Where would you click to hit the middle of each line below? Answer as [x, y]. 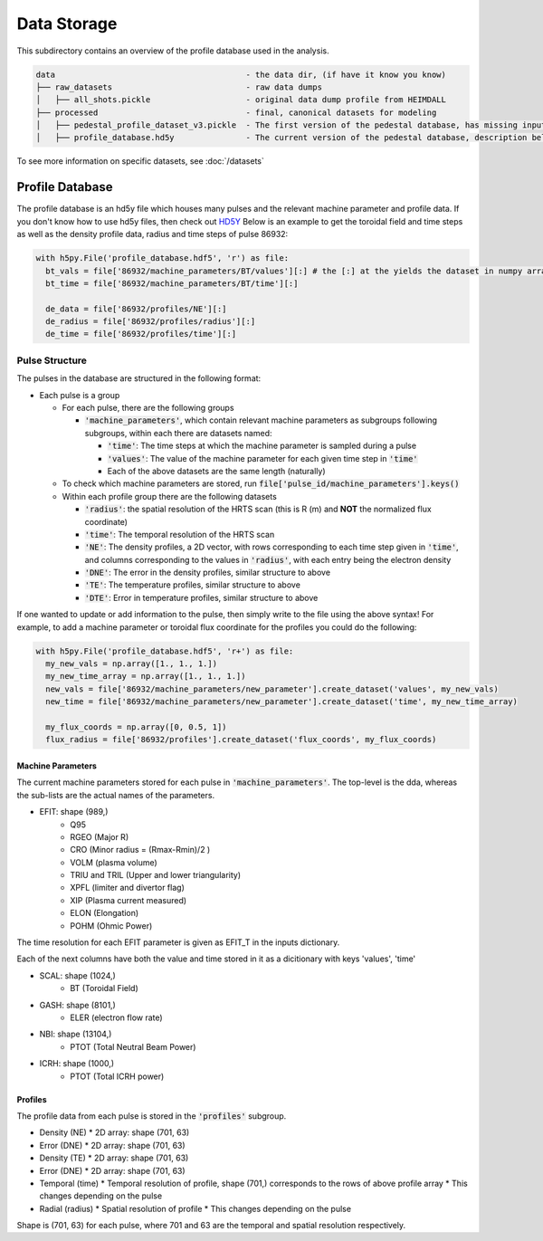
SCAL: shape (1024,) [78, 975]
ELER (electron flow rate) [116, 1017]
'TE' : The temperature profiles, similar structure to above [192, 585]
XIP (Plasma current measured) [129, 900]
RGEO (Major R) [100, 836]
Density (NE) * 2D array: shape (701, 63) [114, 1132]
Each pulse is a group [80, 395]
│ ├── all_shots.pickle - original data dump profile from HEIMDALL [241, 100]
